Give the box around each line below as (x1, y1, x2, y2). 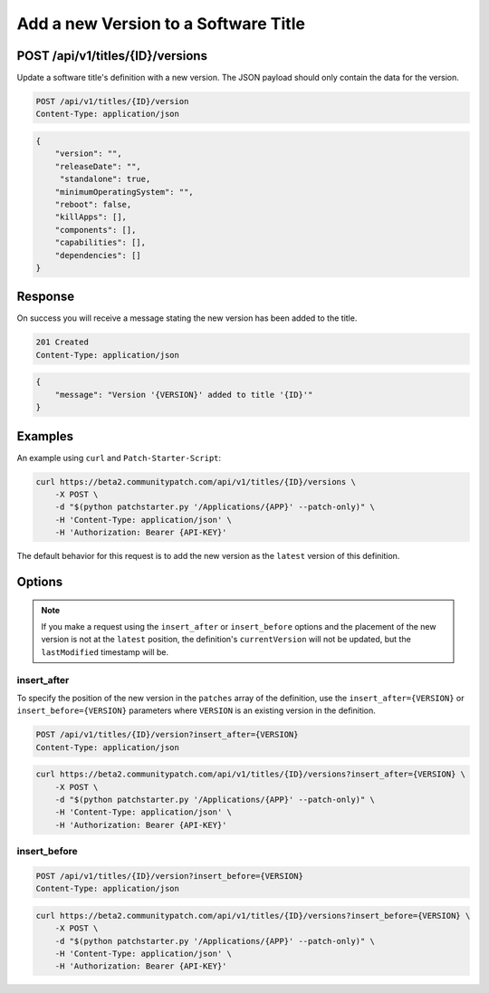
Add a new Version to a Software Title (16, 14, 305, 34)
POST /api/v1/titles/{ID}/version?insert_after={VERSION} (35, 729, 299, 740)
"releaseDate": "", (54, 161, 142, 171)
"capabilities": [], (54, 237, 147, 248)
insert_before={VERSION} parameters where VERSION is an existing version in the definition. (16, 705, 376, 716)
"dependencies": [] (54, 250, 142, 260)
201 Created (35, 337, 90, 348)
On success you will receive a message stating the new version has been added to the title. (16, 313, 358, 323)
